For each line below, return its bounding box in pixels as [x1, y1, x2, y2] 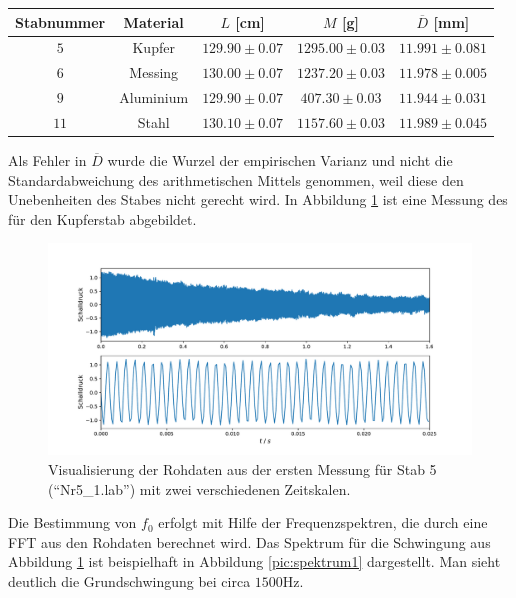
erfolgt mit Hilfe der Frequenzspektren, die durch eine [158, 512, 488, 533]
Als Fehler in [8, 149, 87, 170]
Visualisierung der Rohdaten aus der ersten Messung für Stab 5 [48, 458, 437, 479]
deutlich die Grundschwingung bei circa [8, 570, 251, 591]
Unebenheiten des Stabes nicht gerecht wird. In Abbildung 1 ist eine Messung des [8, 189, 508, 210]
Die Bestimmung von [8, 512, 137, 533]
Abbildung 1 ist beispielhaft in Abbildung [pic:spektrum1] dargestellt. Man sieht [8, 551, 501, 572]
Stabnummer [15, 11, 106, 32]
